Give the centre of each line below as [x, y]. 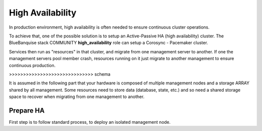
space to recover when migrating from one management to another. [77, 97]
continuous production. [32, 65]
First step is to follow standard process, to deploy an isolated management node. [90, 122]
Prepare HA [27, 110]
